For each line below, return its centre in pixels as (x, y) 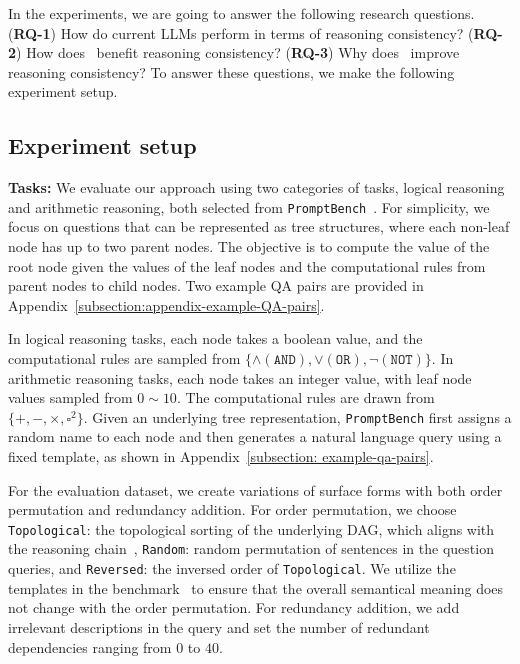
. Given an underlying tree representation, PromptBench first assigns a (297, 416)
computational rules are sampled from (124, 357)
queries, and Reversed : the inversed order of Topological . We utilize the (232, 568)
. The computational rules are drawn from (305, 397)
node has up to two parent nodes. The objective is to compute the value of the (249, 246)
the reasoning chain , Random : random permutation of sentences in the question (251, 548)
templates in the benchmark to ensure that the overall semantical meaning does (256, 587)
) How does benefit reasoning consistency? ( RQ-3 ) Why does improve (238, 52)
